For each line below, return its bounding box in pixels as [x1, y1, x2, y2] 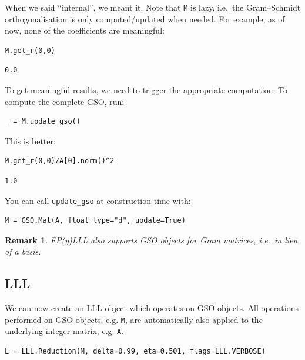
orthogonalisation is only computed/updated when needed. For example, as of [5, 12, 285, 25]
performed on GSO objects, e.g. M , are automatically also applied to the [5, 313, 263, 325]
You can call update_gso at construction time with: [5, 194, 191, 206]
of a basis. [5, 245, 41, 257]
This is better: [5, 134, 56, 147]
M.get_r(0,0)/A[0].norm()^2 [5, 157, 115, 166]
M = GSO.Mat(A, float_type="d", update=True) [5, 216, 186, 225]
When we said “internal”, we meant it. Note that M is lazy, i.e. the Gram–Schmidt [5, 1, 301, 13]
